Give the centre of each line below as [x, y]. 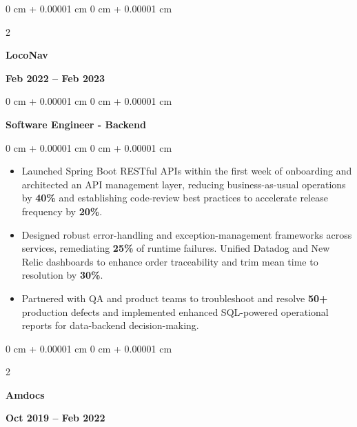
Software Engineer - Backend [76, 124]
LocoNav [27, 55]
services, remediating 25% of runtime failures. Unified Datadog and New [176, 248]
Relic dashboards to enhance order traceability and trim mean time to [170, 261]
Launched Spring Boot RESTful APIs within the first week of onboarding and [187, 171]
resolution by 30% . [62, 275]
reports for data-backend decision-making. [110, 325]
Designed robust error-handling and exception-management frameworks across [187, 234]
